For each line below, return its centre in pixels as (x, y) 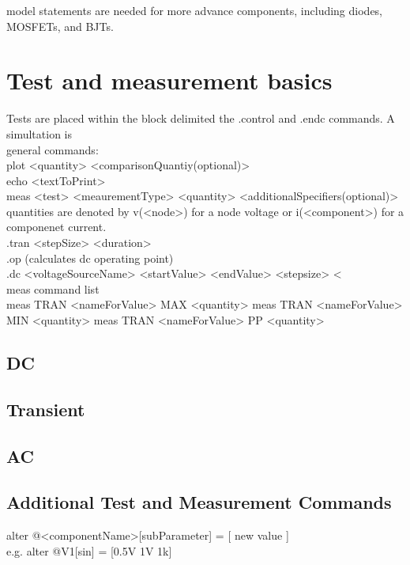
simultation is (39, 133)
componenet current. (56, 227)
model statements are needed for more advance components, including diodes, (195, 10)
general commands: (53, 149)
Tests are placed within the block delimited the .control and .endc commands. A (201, 118)
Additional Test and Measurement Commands (199, 502)
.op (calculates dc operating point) (90, 258)
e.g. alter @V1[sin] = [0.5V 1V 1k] (89, 550)
